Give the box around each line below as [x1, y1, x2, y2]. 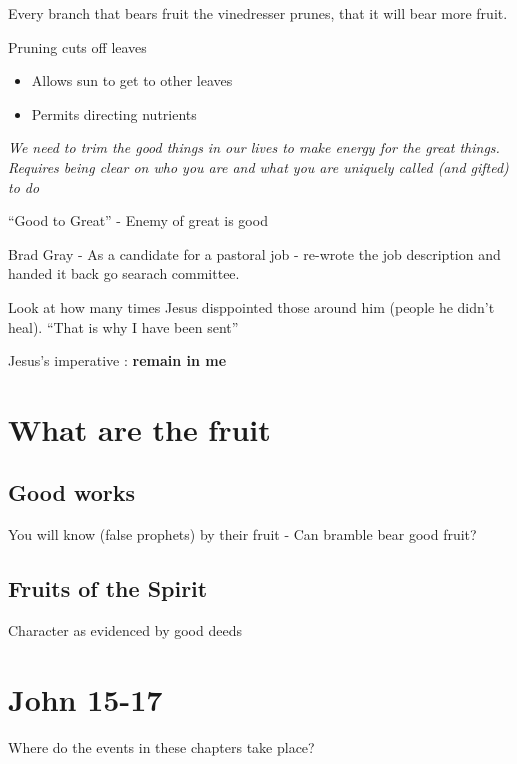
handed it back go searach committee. [8, 263, 240, 284]
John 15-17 [8, 678, 163, 719]
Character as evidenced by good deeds [8, 620, 242, 641]
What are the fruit [8, 408, 271, 449]
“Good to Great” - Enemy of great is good [8, 210, 268, 231]
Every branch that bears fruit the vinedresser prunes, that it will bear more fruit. [8, 3, 508, 23]
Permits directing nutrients [31, 103, 197, 124]
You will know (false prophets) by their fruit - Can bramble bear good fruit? [8, 524, 477, 545]
